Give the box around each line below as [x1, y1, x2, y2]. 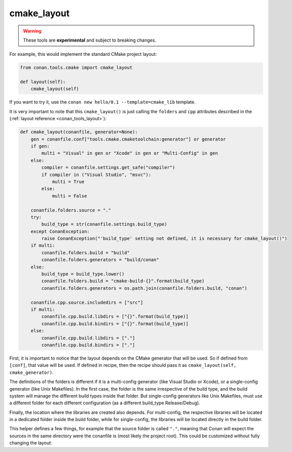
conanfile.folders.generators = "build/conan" [41, 257, 159, 263]
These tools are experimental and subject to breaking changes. [23, 37, 157, 43]
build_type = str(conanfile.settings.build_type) [41, 221, 167, 227]
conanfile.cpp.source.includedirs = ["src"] [30, 299, 143, 305]
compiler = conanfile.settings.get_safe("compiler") [41, 165, 175, 170]
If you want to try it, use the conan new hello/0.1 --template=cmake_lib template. [9, 99, 196, 105]
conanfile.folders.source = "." [30, 207, 112, 213]
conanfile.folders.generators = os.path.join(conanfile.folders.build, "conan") [41, 285, 248, 291]
